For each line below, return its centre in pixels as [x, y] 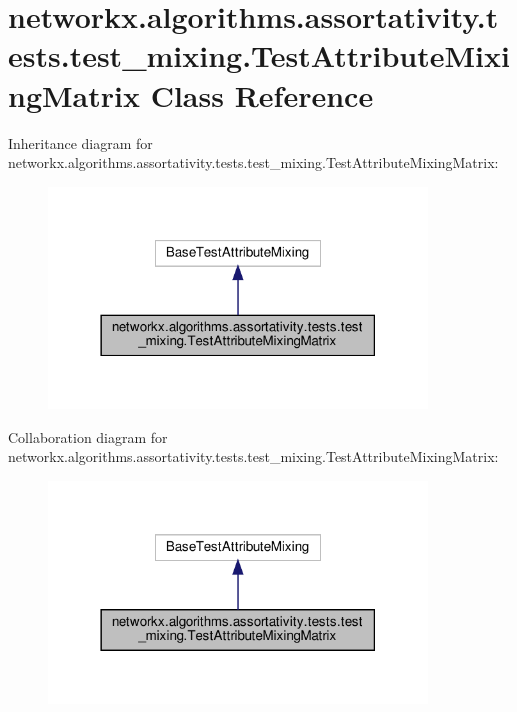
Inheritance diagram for [80, 142]
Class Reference [262, 94]
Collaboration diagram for [88, 436]
